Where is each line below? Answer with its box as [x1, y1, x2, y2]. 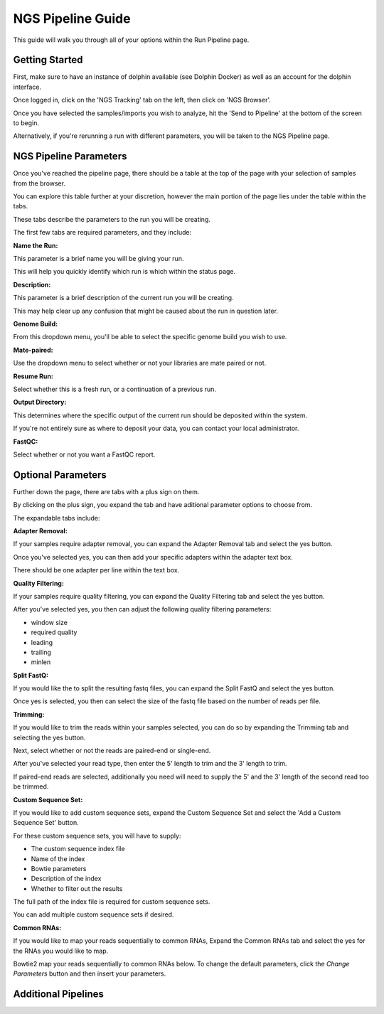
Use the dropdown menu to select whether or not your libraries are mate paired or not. [13, 359, 267, 368]
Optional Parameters [13, 469, 107, 481]
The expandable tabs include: [13, 513, 100, 522]
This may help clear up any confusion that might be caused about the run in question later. [13, 306, 279, 315]
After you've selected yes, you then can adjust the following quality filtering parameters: [13, 605, 272, 614]
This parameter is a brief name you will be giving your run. [13, 255, 184, 263]
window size [31, 618, 68, 626]
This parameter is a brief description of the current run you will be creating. [13, 294, 234, 302]
